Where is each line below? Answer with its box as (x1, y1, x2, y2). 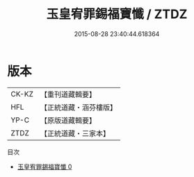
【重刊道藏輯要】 (40, 90, 96, 99)
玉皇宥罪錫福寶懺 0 (17, 162, 72, 171)
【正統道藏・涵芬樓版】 (40, 102, 117, 112)
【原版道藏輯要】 (40, 115, 96, 125)
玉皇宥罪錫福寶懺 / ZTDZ (46, 6, 188, 22)
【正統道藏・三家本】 (40, 128, 110, 138)
